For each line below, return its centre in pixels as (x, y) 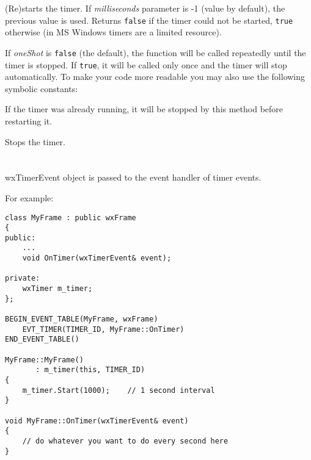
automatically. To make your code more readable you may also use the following (155, 77)
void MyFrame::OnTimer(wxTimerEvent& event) (97, 421)
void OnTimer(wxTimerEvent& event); (97, 258)
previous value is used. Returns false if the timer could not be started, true (149, 20)
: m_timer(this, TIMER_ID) (90, 370)
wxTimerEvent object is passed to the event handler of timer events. (133, 177)
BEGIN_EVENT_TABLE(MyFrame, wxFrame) (82, 319)
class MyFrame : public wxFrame (71, 217)
